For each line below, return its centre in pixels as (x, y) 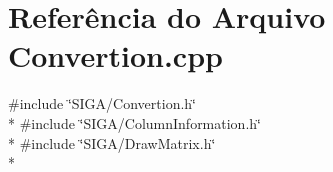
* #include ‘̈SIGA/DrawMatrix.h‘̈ (112, 142)
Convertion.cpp (115, 55)
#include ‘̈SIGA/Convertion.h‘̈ (102, 103)
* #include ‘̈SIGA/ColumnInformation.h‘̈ (134, 122)
